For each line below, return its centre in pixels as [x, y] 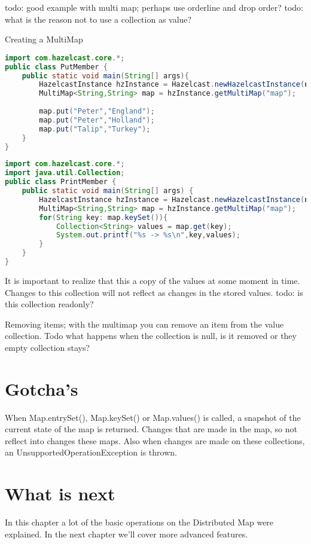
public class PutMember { [56, 67]
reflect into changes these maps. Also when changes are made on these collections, [155, 440]
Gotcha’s [42, 388]
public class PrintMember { [61, 182]
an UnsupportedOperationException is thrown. [91, 452]
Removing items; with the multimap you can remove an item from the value [144, 324]
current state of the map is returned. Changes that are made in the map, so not [151, 429]
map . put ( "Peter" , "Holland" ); [97, 120]
